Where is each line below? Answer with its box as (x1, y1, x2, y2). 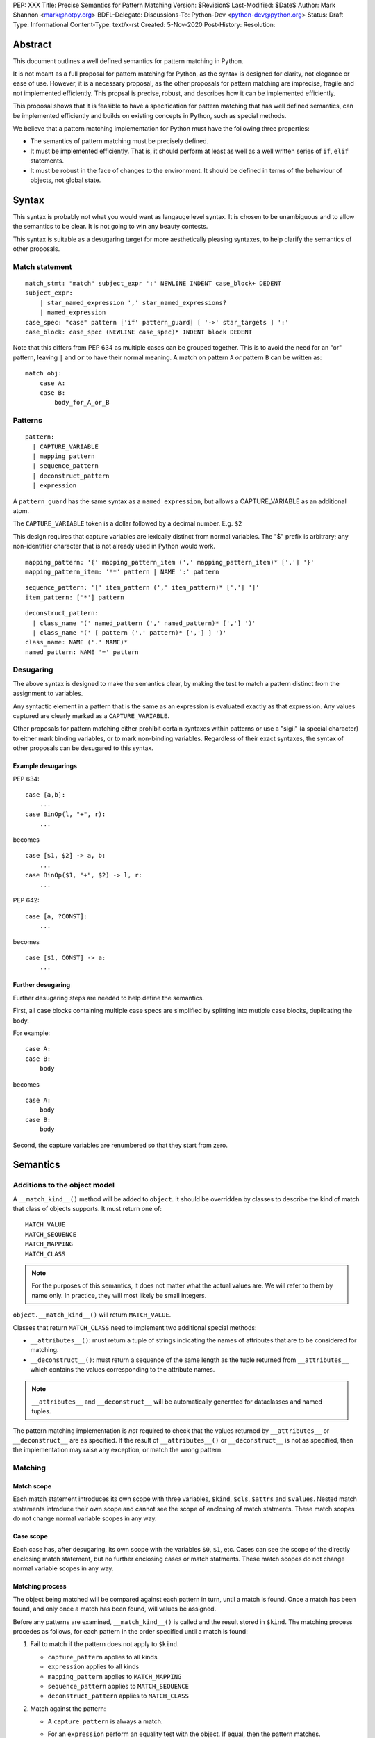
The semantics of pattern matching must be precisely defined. (30, 137, 209, 145)
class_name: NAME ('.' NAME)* (25, 638, 128, 647)
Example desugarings (12, 762, 78, 770)
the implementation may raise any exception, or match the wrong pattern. (12, 1446, 224, 1454)
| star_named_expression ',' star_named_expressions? (39, 299, 227, 307)
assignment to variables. (12, 689, 83, 698)
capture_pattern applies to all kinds (47, 1652, 158, 1661)
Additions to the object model (12, 1180, 115, 1190)
